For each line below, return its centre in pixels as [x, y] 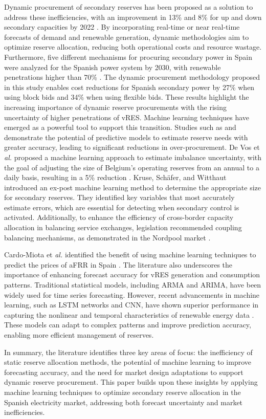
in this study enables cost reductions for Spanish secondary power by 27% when [129, 87]
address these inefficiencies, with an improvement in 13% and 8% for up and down [133, 17]
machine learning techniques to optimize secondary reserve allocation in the [123, 392]
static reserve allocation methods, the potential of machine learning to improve [128, 362]
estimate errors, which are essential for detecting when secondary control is [122, 207]
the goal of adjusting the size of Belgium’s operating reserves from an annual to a [132, 167]
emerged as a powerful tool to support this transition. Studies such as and [120, 127]
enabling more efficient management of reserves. [79, 335]
